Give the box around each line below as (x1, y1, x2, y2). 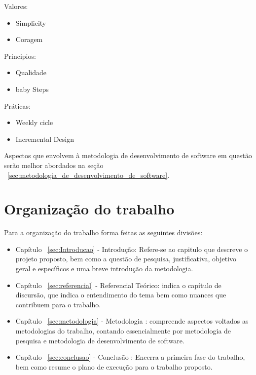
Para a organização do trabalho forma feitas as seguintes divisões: (4, 227, 203, 238)
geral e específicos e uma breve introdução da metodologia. (15, 263, 193, 274)
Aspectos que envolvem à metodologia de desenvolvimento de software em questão (4, 150, 252, 161)
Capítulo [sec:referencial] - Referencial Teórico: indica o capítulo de (15, 280, 221, 290)
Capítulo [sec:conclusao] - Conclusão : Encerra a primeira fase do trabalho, (15, 352, 245, 362)
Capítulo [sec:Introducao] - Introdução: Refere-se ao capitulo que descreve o (15, 244, 248, 254)
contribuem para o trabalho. (15, 299, 101, 309)
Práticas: (4, 100, 31, 111)
